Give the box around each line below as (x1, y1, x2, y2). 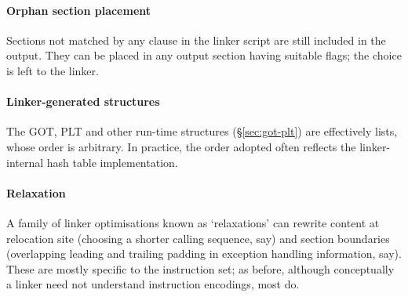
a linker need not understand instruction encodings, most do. (6, 276, 300, 292)
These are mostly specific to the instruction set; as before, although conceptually (6, 260, 395, 277)
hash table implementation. (46, 154, 178, 170)
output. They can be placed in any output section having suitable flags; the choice (6, 47, 402, 63)
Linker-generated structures (6, 93, 160, 110)
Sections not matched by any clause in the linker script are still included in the (6, 31, 386, 48)
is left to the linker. (6, 62, 99, 78)
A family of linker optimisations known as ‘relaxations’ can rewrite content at (6, 214, 380, 230)
